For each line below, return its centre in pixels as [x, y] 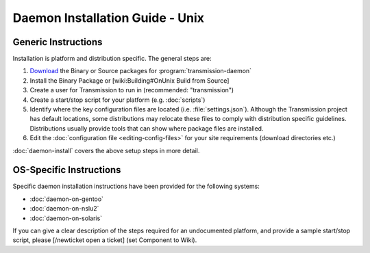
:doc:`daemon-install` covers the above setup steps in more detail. [106, 150]
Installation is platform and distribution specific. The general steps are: [112, 59]
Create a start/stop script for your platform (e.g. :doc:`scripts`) [118, 100]
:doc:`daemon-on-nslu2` [64, 209]
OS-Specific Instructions [67, 170]
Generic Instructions [58, 42]
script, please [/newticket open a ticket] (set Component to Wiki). [105, 240]
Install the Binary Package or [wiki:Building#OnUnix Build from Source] [129, 80]
